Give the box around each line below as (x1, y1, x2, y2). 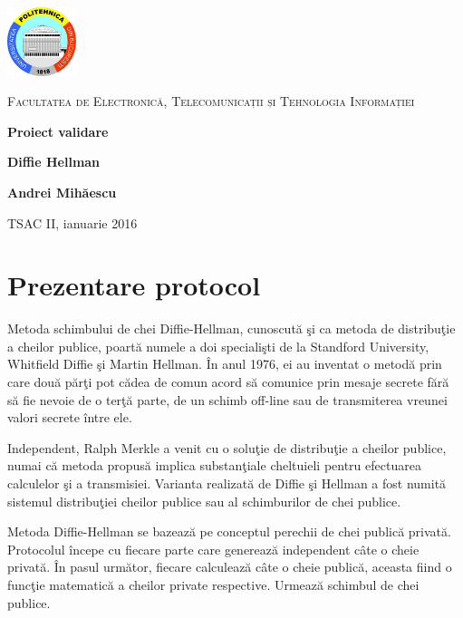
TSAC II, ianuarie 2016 (7, 213, 138, 232)
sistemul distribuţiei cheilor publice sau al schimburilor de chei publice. (7, 491, 401, 510)
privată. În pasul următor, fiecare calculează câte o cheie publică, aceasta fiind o (7, 557, 452, 576)
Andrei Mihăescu (7, 182, 117, 201)
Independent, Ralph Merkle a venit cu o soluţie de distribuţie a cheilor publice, (7, 438, 447, 457)
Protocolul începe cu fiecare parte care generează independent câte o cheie (7, 539, 420, 558)
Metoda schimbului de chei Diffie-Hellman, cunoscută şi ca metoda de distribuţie (7, 319, 456, 338)
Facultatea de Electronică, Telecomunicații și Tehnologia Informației (7, 92, 415, 111)
